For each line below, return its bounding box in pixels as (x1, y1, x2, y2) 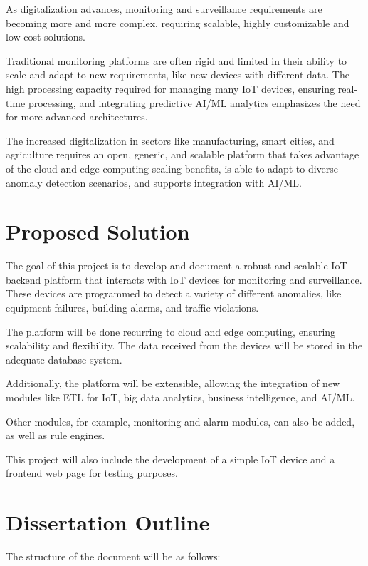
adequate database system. (6, 351, 122, 366)
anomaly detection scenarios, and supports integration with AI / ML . (6, 175, 303, 190)
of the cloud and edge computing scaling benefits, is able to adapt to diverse (6, 160, 339, 175)
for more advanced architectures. (6, 109, 148, 124)
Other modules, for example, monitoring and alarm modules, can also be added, (6, 413, 355, 428)
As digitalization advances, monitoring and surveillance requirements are (6, 1, 322, 16)
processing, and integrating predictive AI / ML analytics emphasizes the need (28, 95, 361, 110)
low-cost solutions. (6, 29, 85, 44)
